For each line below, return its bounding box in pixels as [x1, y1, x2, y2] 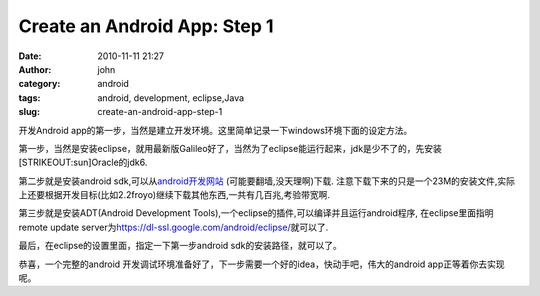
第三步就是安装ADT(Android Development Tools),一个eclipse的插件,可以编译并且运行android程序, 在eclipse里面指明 [18, 207, 494, 219]
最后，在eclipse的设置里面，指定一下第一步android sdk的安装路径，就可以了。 [18, 240, 342, 252]
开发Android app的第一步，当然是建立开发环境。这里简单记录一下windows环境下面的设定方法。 [18, 124, 413, 136]
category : [18, 78, 61, 90]
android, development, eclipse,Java [97, 91, 245, 104]
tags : [18, 91, 41, 104]
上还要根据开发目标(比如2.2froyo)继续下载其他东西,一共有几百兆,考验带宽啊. [18, 189, 330, 201]
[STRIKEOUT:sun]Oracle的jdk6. [18, 156, 148, 169]
